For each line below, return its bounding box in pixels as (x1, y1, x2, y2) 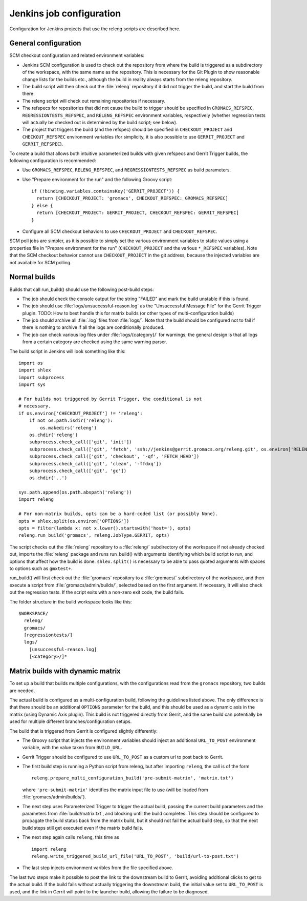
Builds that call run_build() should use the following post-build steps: (9, 286, 155, 292)
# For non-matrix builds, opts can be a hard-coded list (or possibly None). (18, 511, 218, 517)
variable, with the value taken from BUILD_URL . (22, 745, 122, 751)
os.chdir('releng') (29, 432, 78, 438)
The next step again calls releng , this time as (22, 834, 120, 840)
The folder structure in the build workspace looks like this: (9, 598, 133, 605)
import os (18, 360, 43, 366)
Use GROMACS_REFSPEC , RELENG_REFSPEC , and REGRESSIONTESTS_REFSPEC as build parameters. (22, 167, 231, 173)
